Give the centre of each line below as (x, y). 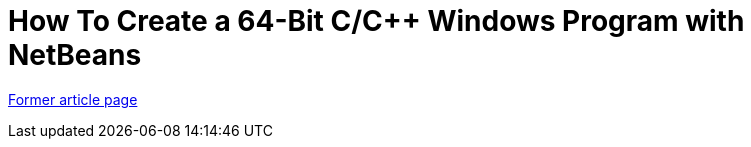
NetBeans (75, 55)
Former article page (73, 99)
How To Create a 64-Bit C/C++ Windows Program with (376, 21)
